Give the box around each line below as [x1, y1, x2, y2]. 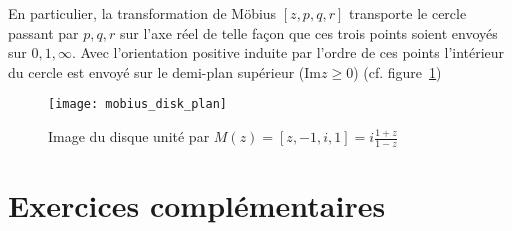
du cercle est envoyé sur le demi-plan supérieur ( [8, 61, 305, 82]
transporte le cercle [348, 3, 467, 23]
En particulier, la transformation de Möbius [8, 3, 277, 23]
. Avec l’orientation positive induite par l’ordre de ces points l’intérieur [71, 42, 505, 63]
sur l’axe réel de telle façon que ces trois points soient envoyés [120, 22, 498, 43]
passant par [8, 22, 79, 43]
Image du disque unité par [48, 126, 210, 147]
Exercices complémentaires [8, 185, 386, 226]
